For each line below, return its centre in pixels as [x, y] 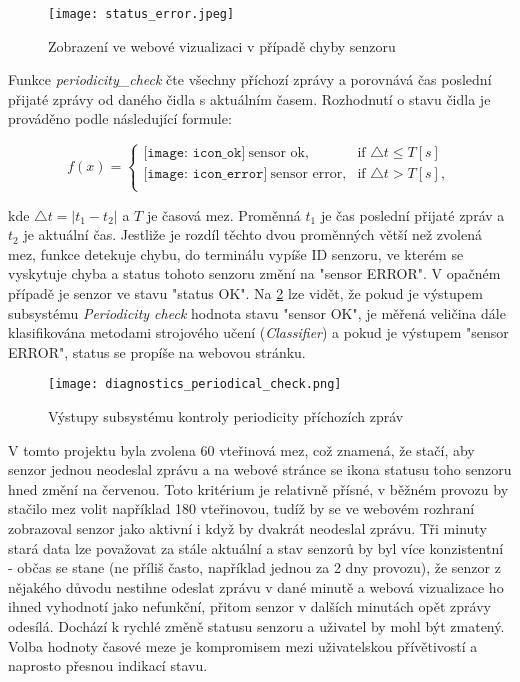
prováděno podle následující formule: [120, 118]
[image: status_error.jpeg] [141, 14]
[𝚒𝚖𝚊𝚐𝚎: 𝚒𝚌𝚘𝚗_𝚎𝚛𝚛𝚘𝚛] [205, 174]
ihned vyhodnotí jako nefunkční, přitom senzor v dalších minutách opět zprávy [249, 606]
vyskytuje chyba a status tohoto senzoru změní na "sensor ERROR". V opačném [254, 273]
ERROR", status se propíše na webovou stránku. [157, 351]
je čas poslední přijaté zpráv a [412, 214]
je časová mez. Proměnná [223, 214]
